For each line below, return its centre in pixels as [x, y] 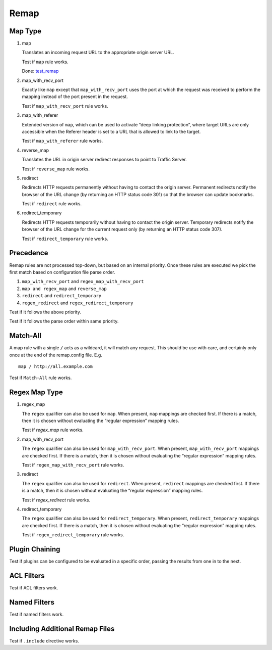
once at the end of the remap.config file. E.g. [56, 355]
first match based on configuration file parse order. [62, 272]
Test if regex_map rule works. [53, 430]
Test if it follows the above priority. [45, 312]
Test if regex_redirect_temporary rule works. [73, 535]
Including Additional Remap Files [62, 629]
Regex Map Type [36, 392]
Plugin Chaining [35, 549]
